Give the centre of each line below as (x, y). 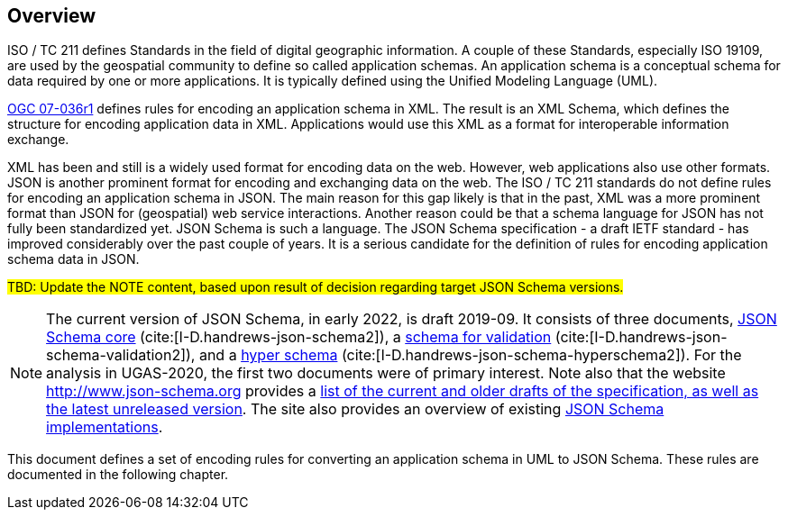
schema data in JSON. (73, 259)
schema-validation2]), (121, 355)
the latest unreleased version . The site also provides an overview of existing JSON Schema (355, 409)
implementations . (105, 427)
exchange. (38, 140)
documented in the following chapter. (118, 475)
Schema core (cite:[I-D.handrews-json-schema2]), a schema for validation (299, 337)
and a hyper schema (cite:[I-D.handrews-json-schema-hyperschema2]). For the (470, 355)
